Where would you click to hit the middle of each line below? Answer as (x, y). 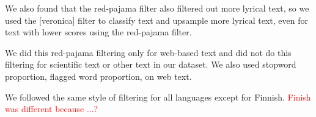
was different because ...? (52, 109)
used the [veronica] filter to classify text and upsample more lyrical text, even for (156, 20)
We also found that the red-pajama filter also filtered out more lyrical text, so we (157, 8)
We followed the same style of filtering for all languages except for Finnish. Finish (158, 97)
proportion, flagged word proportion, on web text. (98, 76)
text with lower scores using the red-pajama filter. (98, 32)
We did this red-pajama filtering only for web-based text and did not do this (148, 52)
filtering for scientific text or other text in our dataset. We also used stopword (151, 64)
